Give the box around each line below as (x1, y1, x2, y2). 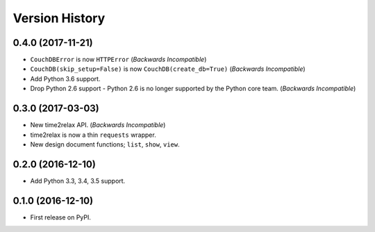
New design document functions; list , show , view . (30, 140, 180, 149)
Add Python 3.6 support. (30, 74, 101, 83)
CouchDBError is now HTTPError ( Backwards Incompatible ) (30, 56, 207, 64)
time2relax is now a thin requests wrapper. (30, 131, 156, 139)
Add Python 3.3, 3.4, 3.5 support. (30, 176, 126, 185)
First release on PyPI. (30, 213, 92, 222)
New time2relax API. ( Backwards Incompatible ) (30, 121, 166, 129)
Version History (12, 10, 106, 26)
